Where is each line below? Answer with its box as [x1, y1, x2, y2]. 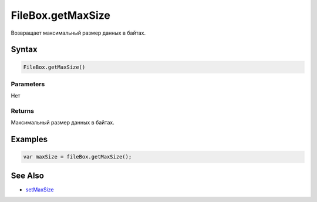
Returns [11, 107, 35, 115]
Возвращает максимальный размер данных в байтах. [11, 29, 146, 36]
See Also [11, 170, 44, 180]
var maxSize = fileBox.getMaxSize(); [23, 153, 132, 160]
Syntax [11, 45, 38, 55]
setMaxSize [25, 186, 54, 193]
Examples [11, 134, 48, 144]
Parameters [11, 80, 45, 88]
